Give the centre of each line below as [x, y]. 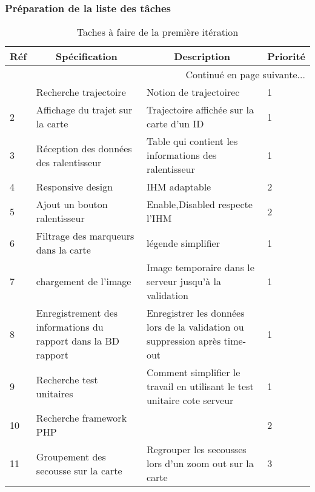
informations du [70, 327]
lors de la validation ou [195, 327]
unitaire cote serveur [190, 400]
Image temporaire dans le [200, 268]
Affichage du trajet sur [84, 110]
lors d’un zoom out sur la [200, 463]
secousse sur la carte [79, 470]
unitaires [55, 393]
